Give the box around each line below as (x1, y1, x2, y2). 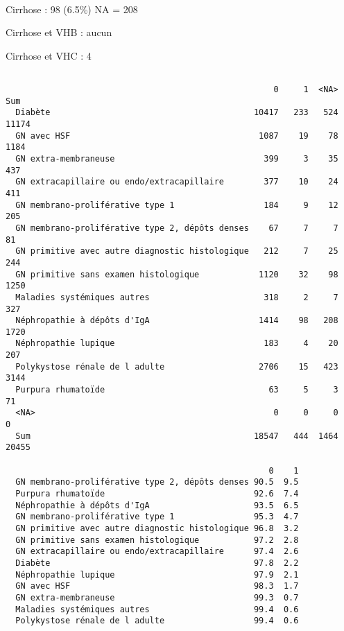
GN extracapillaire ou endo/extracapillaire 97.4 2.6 (15, 546, 299, 557)
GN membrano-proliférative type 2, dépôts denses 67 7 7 (15, 223, 338, 233)
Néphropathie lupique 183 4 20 (15, 338, 338, 349)
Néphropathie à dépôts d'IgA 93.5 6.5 (15, 500, 299, 510)
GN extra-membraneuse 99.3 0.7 (15, 592, 299, 603)
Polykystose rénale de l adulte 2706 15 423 (15, 361, 338, 372)
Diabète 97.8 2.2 (15, 557, 299, 568)
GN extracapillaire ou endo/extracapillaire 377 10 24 (15, 177, 338, 187)
